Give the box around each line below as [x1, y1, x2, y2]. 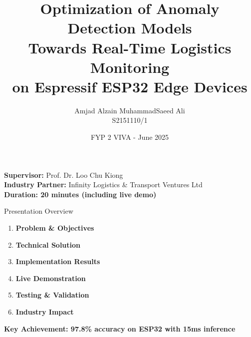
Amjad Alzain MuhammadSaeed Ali [74, 105, 185, 115]
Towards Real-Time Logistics [28, 37, 232, 57]
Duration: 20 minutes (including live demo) [4, 189, 157, 199]
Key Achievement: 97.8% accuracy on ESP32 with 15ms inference [4, 323, 236, 334]
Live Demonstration [15, 273, 86, 283]
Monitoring [90, 56, 170, 77]
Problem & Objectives [15, 223, 94, 233]
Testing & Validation [15, 290, 89, 300]
